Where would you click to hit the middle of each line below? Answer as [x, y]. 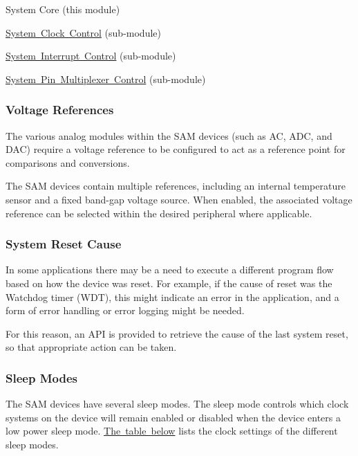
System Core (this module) [63, 9]
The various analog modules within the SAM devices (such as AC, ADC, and [169, 135]
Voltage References [60, 110]
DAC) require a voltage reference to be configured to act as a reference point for [176, 149]
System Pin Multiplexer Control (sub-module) [106, 79]
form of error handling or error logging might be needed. [125, 310]
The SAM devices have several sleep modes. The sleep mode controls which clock [177, 404]
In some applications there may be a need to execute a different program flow [170, 270]
